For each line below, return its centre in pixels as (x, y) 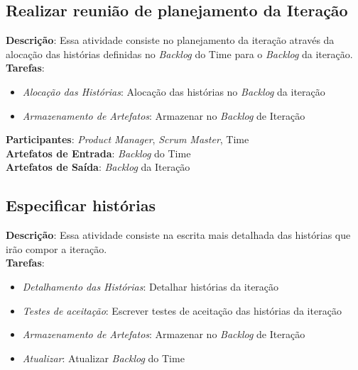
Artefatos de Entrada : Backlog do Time (98, 153)
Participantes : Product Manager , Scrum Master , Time (128, 139)
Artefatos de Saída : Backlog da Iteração (98, 167)
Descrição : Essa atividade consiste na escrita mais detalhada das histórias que (178, 235)
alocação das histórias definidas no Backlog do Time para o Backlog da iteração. (179, 54)
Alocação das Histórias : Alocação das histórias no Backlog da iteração (174, 91)
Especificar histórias (81, 205)
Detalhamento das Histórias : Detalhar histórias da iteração (151, 286)
